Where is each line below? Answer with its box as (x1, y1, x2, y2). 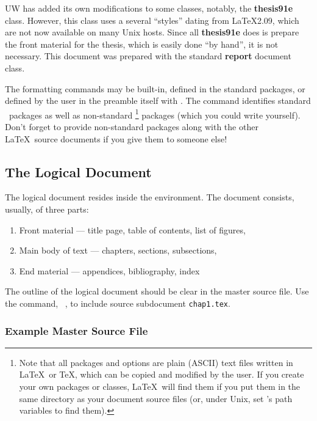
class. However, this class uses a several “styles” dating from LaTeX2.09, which (5, 13, 299, 26)
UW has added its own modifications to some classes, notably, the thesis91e (5, 2, 293, 14)
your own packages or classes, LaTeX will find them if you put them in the (19, 380, 301, 393)
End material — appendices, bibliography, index (19, 264, 200, 277)
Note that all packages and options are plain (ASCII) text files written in (19, 356, 293, 368)
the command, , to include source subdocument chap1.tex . (5, 296, 230, 309)
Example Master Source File (5, 323, 148, 338)
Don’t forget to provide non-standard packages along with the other (5, 120, 258, 133)
